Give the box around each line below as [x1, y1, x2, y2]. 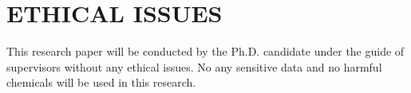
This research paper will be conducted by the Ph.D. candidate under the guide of [6, 43, 405, 60]
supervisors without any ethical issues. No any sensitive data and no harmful [6, 58, 382, 75]
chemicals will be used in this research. [6, 74, 196, 91]
